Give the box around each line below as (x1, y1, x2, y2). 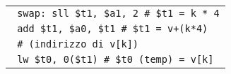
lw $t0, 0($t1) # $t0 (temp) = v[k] (17, 54, 214, 65)
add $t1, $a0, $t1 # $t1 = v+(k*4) (17, 23, 208, 34)
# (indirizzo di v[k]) (17, 38, 139, 50)
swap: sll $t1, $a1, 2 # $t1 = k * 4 (17, 8, 220, 19)
